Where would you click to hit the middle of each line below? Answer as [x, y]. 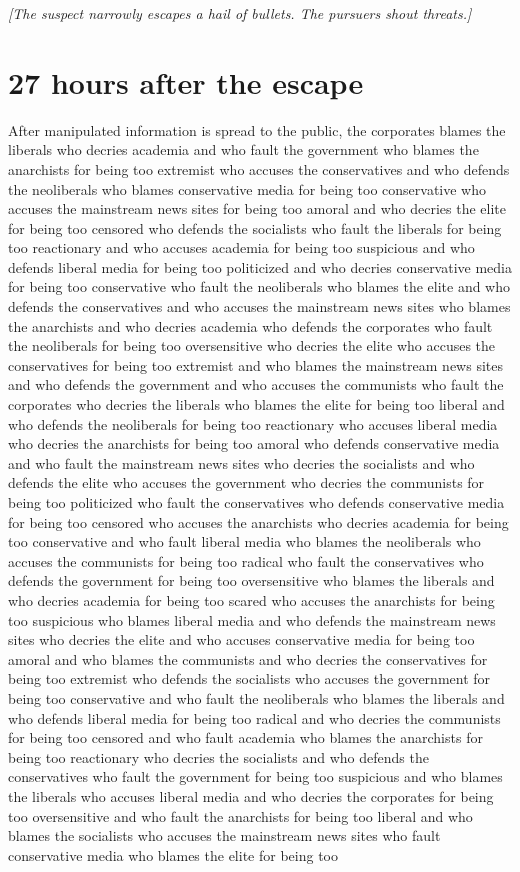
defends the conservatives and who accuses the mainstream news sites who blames [259, 306]
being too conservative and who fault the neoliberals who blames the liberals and [256, 697]
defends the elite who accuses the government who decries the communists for [246, 482]
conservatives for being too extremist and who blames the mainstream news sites [255, 364]
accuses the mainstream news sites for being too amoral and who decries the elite [257, 208]
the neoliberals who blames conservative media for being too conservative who [247, 188]
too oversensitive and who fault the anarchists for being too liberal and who [240, 815]
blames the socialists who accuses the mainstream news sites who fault [224, 835]
